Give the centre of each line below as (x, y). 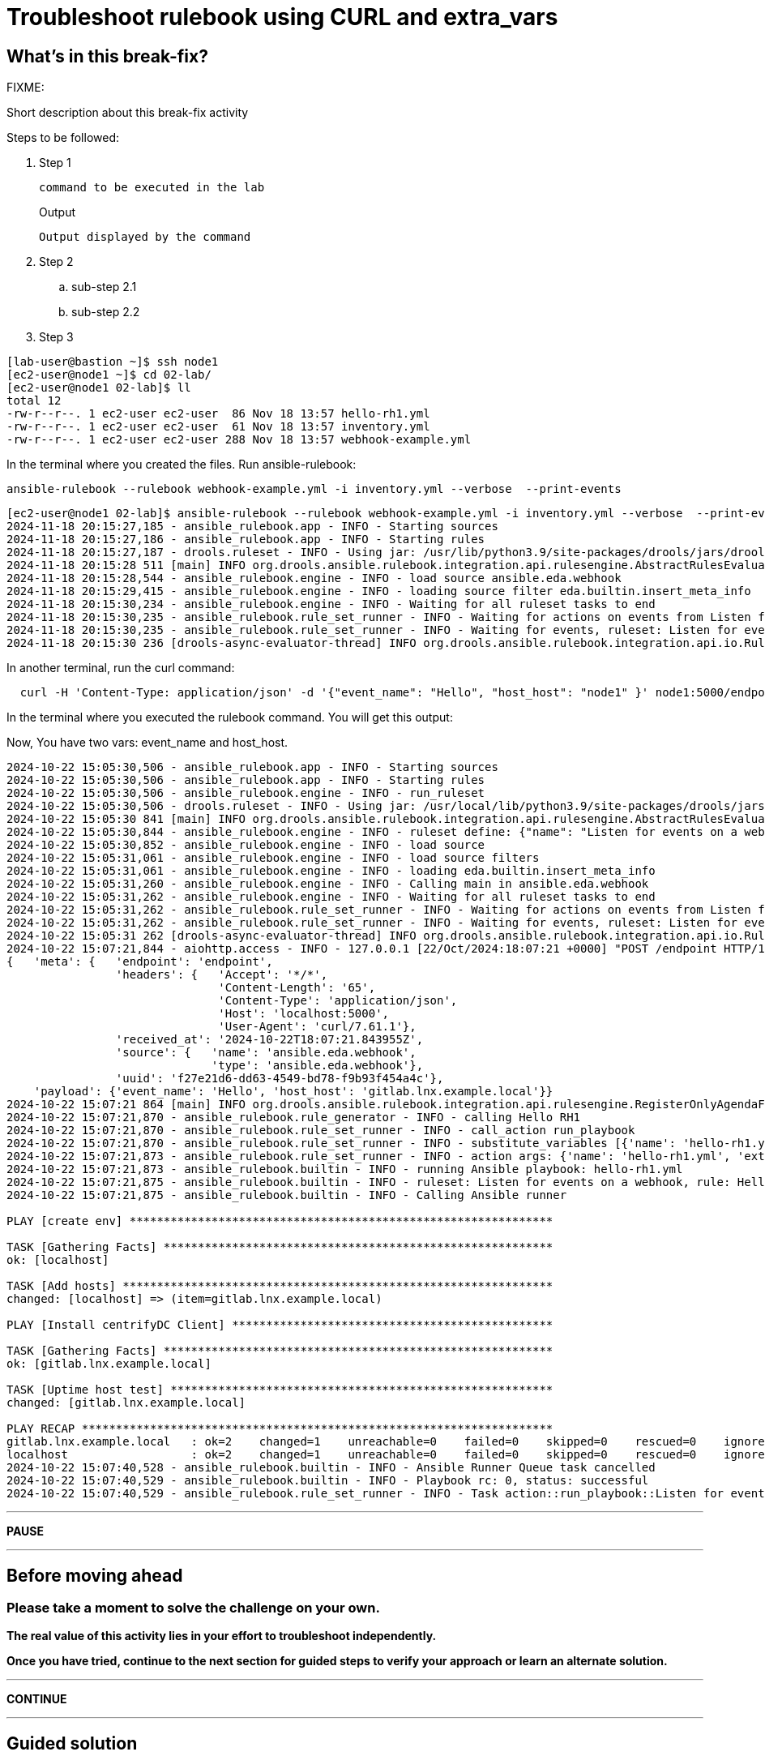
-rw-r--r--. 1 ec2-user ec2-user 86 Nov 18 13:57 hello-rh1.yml (218, 414)
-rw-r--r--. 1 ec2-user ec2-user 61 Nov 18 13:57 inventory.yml (218, 427)
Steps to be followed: (63, 138)
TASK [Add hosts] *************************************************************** (280, 1286)
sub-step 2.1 (104, 287)
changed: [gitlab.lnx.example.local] (126, 1403)
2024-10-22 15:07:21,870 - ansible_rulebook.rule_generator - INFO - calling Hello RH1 (294, 1118)
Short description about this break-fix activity (128, 113)
